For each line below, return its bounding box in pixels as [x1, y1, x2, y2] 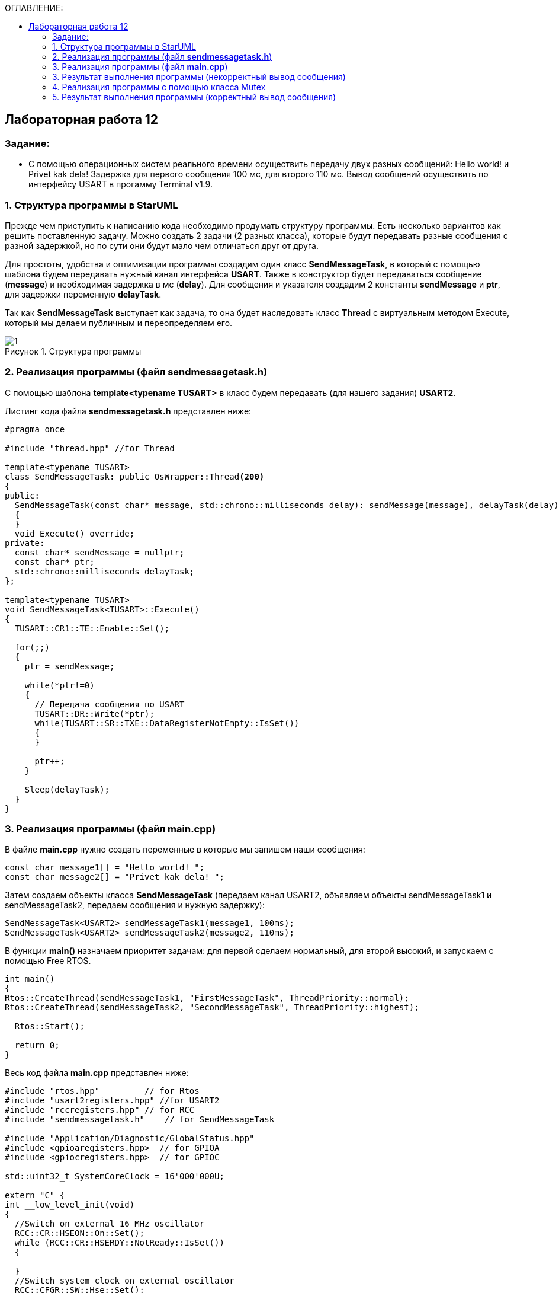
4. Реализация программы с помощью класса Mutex [52, 82, 266, 92]
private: [5, 538, 45, 548]
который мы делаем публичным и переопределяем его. [5, 317, 233, 328]
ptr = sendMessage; [24, 661, 115, 671]
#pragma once [5, 424, 65, 434]
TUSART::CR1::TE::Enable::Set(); [14, 623, 170, 633]
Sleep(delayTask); [24, 784, 110, 794]
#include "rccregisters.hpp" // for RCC [5, 1105, 195, 1115]
